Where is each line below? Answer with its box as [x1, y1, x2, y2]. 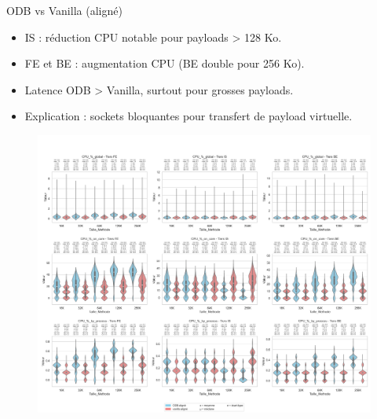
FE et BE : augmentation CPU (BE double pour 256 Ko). [24, 55, 305, 72]
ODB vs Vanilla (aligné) [6, 2, 123, 18]
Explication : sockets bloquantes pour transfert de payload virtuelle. [24, 108, 353, 124]
